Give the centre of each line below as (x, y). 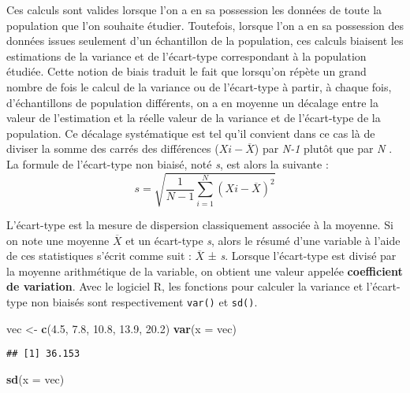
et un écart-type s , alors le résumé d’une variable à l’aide (263, 240)
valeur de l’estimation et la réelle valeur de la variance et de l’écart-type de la (194, 118)
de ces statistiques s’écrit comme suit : (99, 256)
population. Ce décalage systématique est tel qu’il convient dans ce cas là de (191, 133)
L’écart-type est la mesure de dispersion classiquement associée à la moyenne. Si (200, 225)
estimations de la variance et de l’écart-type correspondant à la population (186, 56)
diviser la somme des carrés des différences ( (113, 148)
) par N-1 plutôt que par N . (323, 148)
